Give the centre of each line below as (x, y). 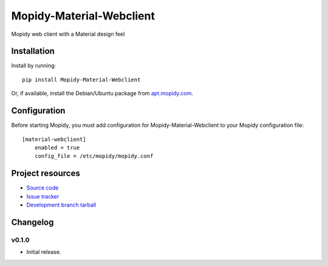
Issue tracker (43, 196)
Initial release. (44, 252)
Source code (43, 188)
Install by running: (34, 66)
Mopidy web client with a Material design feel (68, 34)
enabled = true (57, 148)
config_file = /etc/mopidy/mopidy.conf (94, 156)
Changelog (32, 222)
